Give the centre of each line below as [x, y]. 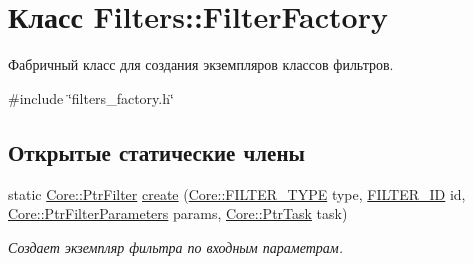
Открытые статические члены [156, 151]
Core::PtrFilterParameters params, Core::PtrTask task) [178, 213]
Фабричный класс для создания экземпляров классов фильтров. [201, 64]
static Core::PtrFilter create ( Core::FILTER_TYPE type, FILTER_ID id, [237, 193]
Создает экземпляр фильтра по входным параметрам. [176, 246]
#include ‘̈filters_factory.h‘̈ [91, 97]
